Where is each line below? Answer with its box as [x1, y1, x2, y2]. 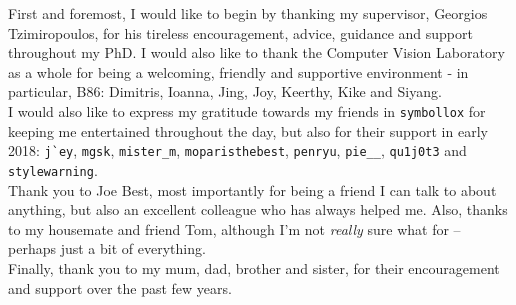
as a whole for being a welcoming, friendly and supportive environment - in [8, 61, 469, 82]
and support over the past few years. [8, 277, 232, 298]
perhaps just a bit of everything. [8, 238, 206, 259]
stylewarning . [8, 159, 98, 180]
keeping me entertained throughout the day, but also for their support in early [8, 120, 488, 141]
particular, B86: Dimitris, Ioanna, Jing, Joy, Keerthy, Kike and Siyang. [8, 81, 442, 102]
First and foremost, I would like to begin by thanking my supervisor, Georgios [8, 3, 488, 23]
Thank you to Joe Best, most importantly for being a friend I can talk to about [8, 179, 497, 200]
